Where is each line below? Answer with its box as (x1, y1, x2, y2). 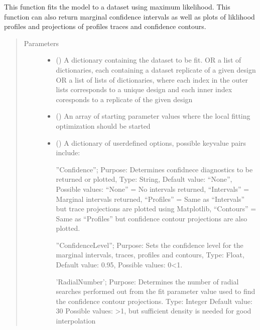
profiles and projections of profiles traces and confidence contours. (4, 21, 206, 32)
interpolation (56, 315, 96, 326)
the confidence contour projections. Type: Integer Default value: (56, 295, 252, 306)
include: (56, 147, 80, 158)
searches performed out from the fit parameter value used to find (56, 286, 255, 296)
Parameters (24, 38, 59, 48)
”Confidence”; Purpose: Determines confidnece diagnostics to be (56, 164, 253, 174)
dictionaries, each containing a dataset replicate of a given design (56, 64, 256, 75)
